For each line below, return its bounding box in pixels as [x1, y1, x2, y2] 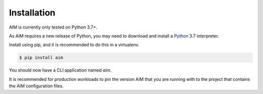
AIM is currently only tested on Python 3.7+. [9, 24, 97, 30]
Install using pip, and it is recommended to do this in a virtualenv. [9, 42, 140, 48]
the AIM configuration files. [9, 83, 64, 89]
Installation [9, 7, 56, 18]
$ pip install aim [19, 55, 63, 61]
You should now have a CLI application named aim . [9, 67, 112, 73]
